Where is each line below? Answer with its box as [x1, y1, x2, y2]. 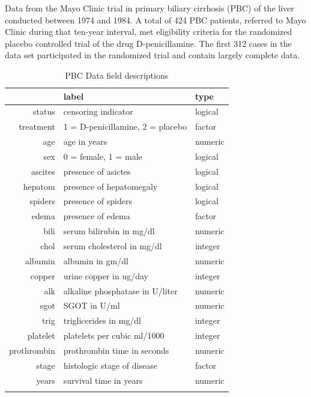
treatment [19, 120, 55, 133]
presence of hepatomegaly [63, 180, 158, 192]
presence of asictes [63, 165, 131, 177]
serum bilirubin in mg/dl [63, 225, 155, 237]
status [33, 105, 55, 118]
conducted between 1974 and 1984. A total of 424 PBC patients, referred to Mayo [5, 13, 306, 26]
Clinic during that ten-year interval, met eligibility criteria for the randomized [5, 25, 292, 38]
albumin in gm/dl [63, 254, 128, 267]
